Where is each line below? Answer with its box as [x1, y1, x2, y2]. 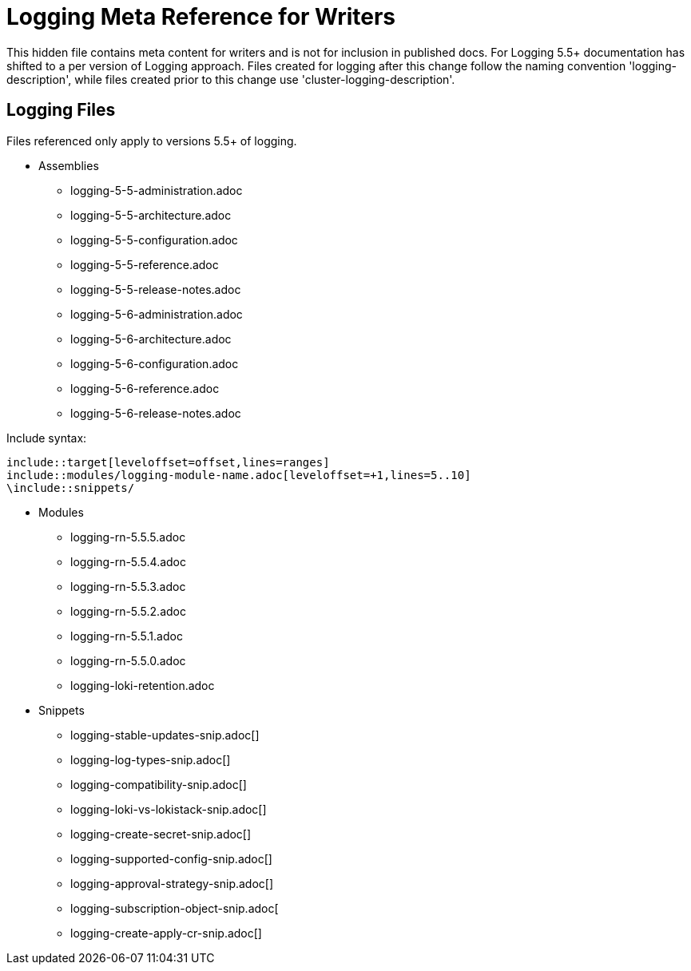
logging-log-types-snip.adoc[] [70, 752, 231, 767]
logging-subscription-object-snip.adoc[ [70, 901, 279, 915]
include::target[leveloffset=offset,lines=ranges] [6, 455, 330, 469]
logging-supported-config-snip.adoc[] [70, 851, 272, 866]
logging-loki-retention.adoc [70, 678, 215, 692]
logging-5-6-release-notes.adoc [70, 406, 241, 420]
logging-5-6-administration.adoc [70, 307, 243, 321]
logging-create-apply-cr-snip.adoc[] [70, 925, 262, 940]
